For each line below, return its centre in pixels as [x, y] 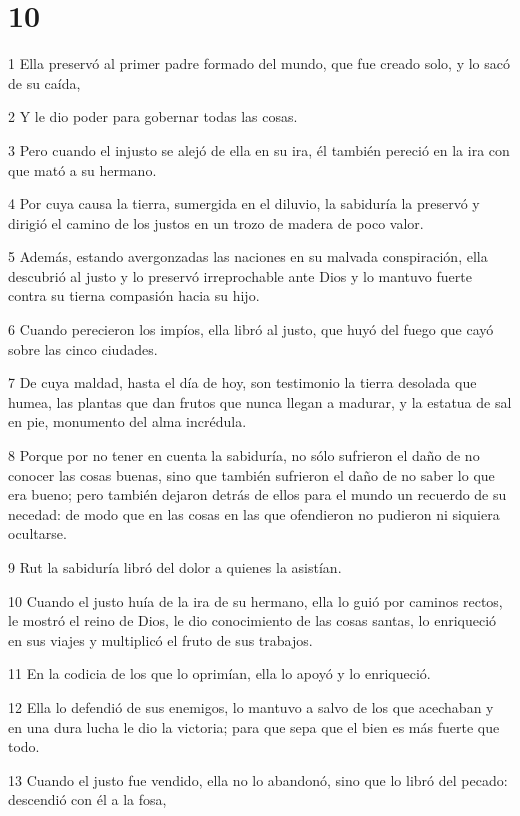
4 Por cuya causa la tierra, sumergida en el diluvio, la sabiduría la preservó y [244, 203]
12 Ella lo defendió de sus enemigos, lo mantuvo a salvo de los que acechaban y [251, 706]
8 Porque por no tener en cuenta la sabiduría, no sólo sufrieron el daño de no [244, 455]
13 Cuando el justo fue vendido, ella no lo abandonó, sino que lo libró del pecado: [258, 779]
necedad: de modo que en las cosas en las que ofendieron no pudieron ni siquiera [254, 513]
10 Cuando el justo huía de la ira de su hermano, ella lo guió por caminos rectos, [255, 600]
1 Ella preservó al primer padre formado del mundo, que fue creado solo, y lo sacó [259, 63]
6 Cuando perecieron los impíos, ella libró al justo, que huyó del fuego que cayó [251, 329]
